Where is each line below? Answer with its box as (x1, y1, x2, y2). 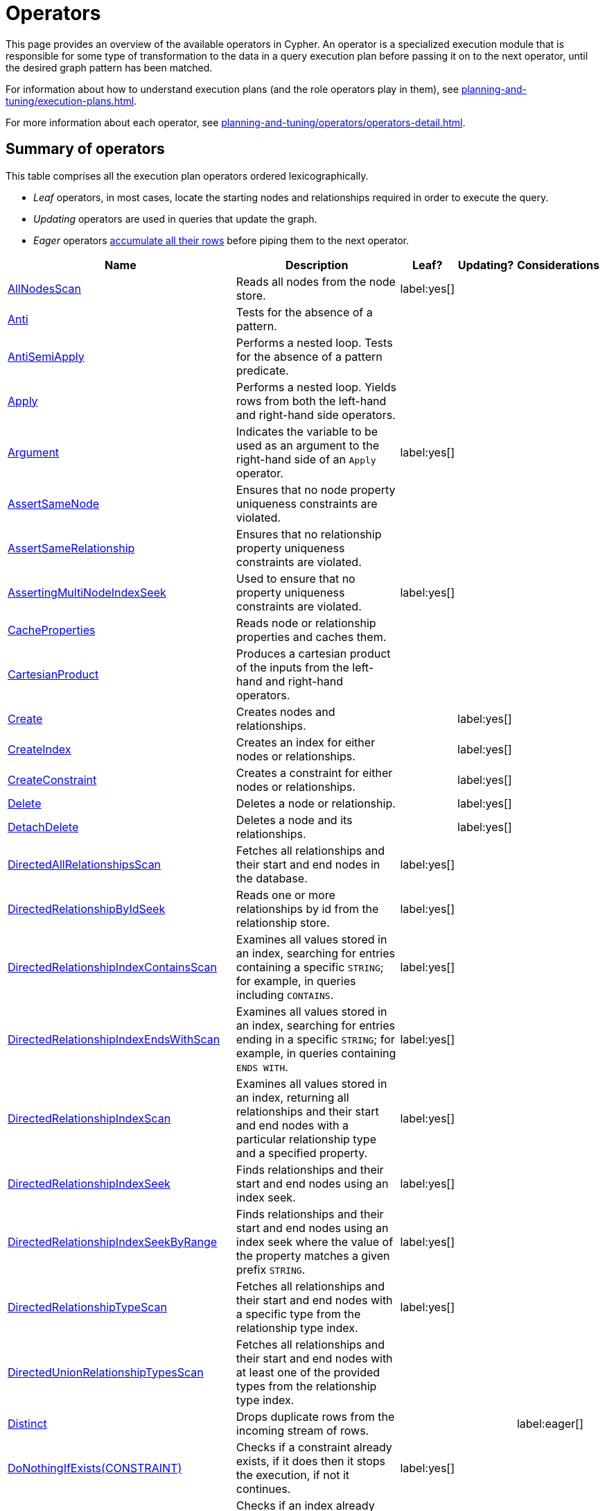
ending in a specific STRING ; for (236, 1032, 395, 1046)
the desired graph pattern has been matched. (6, 61, 213, 74)
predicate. (236, 363, 289, 377)
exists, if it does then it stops (236, 1453, 385, 1468)
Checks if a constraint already (236, 1440, 392, 1454)
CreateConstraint (8, 772, 97, 787)
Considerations (516, 257, 599, 272)
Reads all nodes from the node (236, 274, 396, 289)
